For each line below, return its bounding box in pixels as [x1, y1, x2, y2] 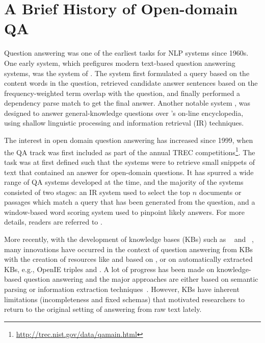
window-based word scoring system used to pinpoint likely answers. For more [4, 206, 245, 217]
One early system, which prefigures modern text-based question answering [4, 57, 235, 68]
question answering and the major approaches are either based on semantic [23, 274, 258, 284]
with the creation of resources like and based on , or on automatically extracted [4, 254, 253, 264]
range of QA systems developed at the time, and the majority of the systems [4, 177, 244, 187]
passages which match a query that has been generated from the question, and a [4, 197, 255, 207]
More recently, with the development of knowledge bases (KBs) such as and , [4, 234, 254, 244]
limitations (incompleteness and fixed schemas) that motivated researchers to [4, 293, 245, 304]
